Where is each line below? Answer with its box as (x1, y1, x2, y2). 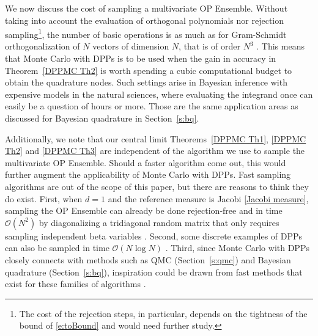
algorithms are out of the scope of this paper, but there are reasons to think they (5, 180, 309, 192)
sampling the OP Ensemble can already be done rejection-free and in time (5, 204, 283, 217)
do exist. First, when (5, 192, 83, 205)
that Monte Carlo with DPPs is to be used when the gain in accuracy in (5, 52, 276, 65)
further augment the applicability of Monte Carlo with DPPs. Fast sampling (5, 168, 291, 181)
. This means (256, 40, 305, 53)
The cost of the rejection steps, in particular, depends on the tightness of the (19, 307, 308, 320)
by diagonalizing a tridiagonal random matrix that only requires (39, 216, 279, 228)
